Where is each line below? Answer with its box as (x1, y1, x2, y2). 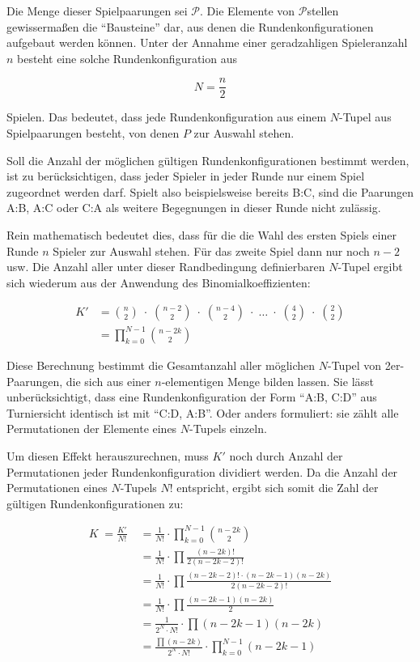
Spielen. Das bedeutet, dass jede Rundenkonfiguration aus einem (6, 108, 327, 125)
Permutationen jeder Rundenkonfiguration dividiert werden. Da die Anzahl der (6, 463, 398, 480)
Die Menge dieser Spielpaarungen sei (6, 2, 188, 19)
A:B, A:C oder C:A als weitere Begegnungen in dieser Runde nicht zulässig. (6, 199, 381, 216)
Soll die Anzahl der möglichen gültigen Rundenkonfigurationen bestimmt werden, (6, 151, 409, 168)
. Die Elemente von (200, 2, 295, 19)
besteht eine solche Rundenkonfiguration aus (17, 49, 237, 66)
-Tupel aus (339, 108, 392, 125)
